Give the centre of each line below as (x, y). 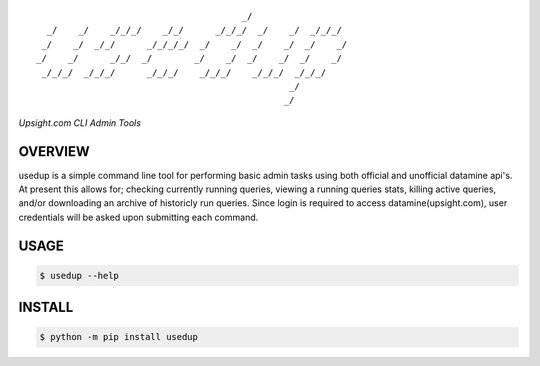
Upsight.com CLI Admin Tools (80, 122)
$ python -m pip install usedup (119, 337)
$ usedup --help (79, 275)
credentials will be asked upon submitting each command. (138, 217)
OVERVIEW (54, 151)
